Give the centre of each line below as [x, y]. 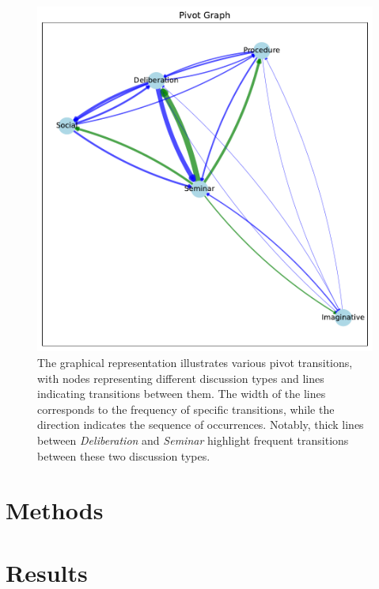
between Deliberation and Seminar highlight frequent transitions [193, 440]
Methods [55, 510]
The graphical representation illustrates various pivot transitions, [195, 363]
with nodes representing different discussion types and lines [181, 378]
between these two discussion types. [124, 455]
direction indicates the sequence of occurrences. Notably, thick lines [201, 425]
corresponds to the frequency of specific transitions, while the [186, 409]
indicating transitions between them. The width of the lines [182, 394]
